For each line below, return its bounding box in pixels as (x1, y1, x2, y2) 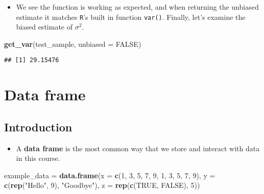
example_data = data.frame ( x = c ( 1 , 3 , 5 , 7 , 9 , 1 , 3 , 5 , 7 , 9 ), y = (4, 170, 215, 180)
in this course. (16, 153, 60, 163)
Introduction (4, 119, 73, 134)
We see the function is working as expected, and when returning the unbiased (16, 2, 259, 12)
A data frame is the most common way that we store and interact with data (16, 143, 260, 153)
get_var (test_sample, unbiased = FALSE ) (4, 38, 141, 49)
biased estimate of (16, 21, 73, 32)
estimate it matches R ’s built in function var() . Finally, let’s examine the (16, 11, 246, 22)
